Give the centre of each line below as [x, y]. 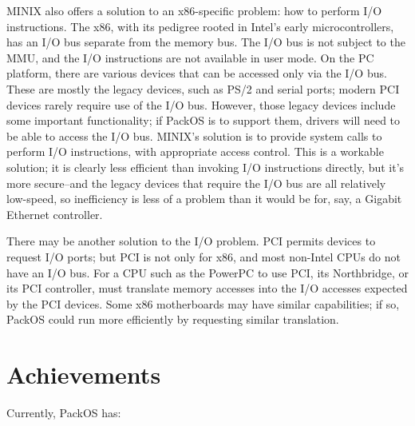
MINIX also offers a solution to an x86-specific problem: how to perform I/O [194, 10]
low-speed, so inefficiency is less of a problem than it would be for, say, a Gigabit [204, 199]
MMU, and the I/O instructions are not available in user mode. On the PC [190, 57]
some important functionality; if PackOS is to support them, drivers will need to [204, 120]
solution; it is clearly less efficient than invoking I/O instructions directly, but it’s [206, 167]
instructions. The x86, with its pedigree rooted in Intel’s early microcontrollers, [200, 26]
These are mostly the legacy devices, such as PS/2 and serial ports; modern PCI [203, 88]
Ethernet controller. [55, 214]
